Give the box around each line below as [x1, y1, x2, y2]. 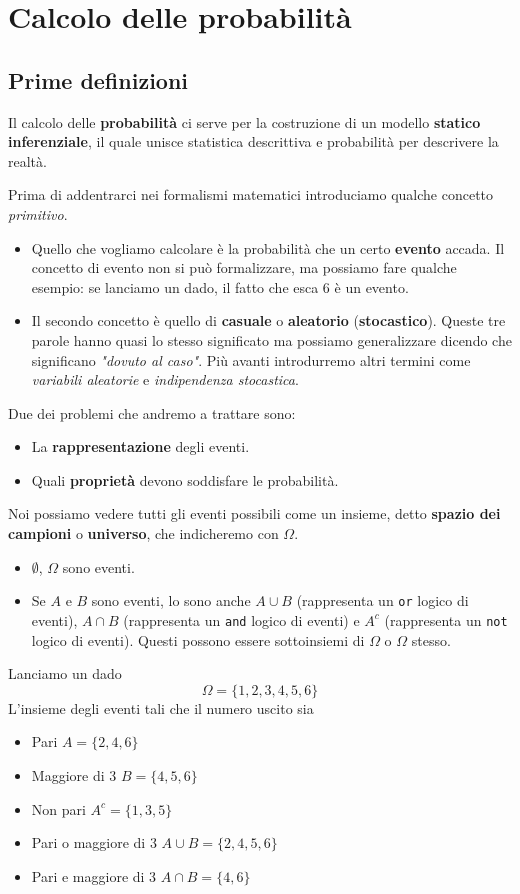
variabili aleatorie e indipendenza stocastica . [31, 369, 299, 390]
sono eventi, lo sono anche [91, 590, 251, 611]
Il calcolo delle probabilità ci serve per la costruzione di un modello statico [8, 111, 481, 132]
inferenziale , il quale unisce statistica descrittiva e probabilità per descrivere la [8, 131, 499, 152]
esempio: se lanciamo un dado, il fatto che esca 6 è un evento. [31, 276, 409, 297]
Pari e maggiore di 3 [31, 865, 157, 886]
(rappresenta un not [384, 609, 508, 630]
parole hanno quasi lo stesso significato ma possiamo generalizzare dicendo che [31, 329, 512, 350]
